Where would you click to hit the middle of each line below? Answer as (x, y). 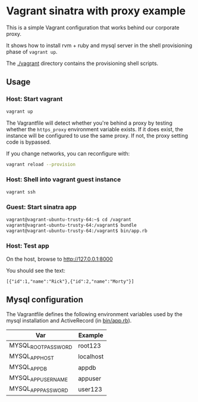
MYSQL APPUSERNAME (39, 378)
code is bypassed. (29, 142)
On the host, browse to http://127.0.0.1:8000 (59, 259)
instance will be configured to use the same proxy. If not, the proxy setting (97, 135)
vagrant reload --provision (41, 164)
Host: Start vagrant (34, 99)
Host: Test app (28, 246)
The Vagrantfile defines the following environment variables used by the (94, 314)
